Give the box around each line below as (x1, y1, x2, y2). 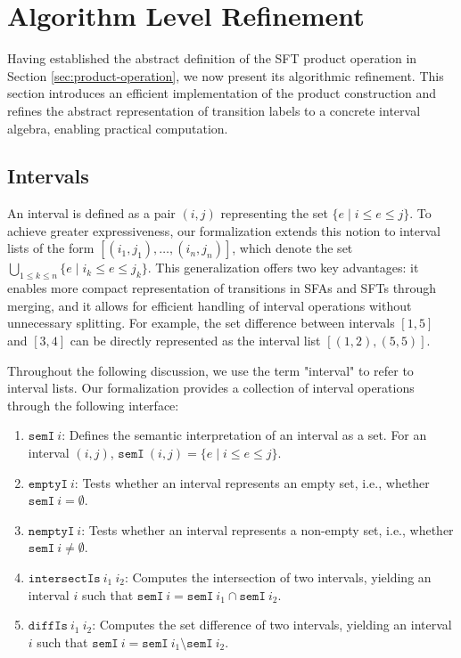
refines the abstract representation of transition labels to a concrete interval (7, 101, 421, 119)
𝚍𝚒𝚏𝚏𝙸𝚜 (28, 620, 68, 633)
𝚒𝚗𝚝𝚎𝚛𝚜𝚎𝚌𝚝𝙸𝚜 (28, 573, 101, 585)
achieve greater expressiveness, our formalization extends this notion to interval (7, 221, 441, 240)
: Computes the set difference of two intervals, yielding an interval (92, 615, 452, 634)
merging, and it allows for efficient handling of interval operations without (7, 296, 412, 314)
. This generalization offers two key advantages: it (147, 258, 419, 277)
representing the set (220, 204, 328, 223)
